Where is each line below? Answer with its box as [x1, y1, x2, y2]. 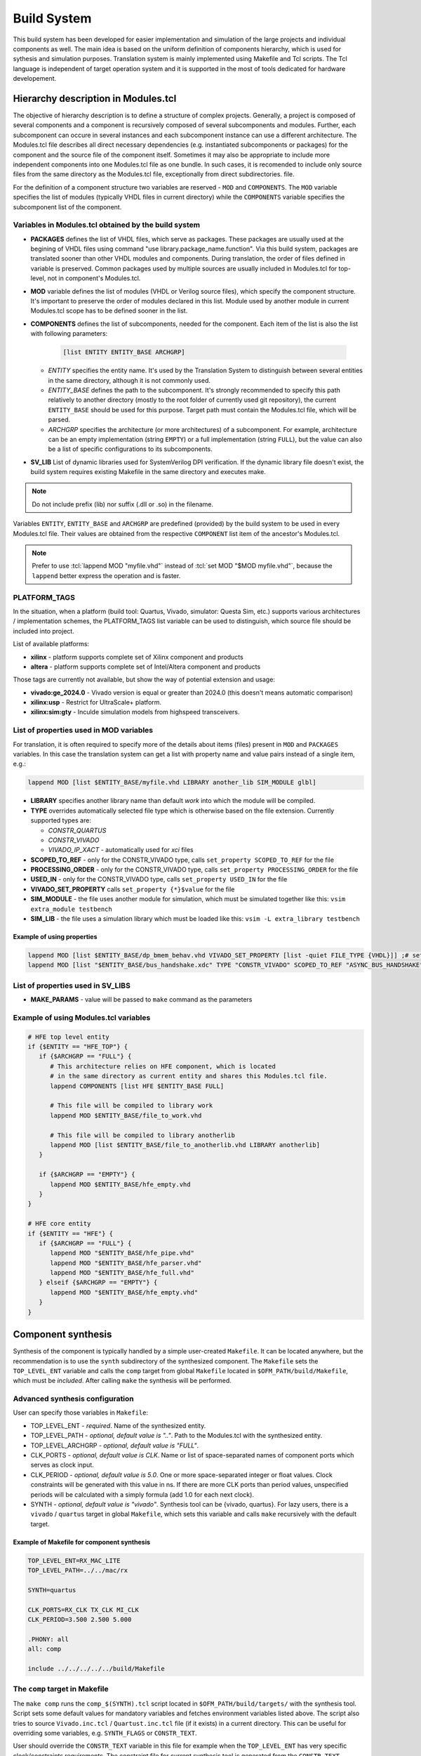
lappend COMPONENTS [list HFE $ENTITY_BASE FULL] [50, 1082, 225, 1090]
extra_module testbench [30, 905, 112, 913]
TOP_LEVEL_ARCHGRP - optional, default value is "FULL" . [30, 1441, 199, 1450]
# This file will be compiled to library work [50, 1101, 213, 1110]
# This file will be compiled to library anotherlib [50, 1131, 235, 1139]
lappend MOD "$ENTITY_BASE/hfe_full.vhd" [50, 1269, 194, 1277]
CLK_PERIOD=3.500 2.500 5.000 [27, 1616, 132, 1624]
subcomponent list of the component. [13, 202, 122, 211]
